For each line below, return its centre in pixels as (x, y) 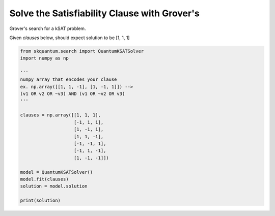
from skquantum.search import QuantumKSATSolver (82, 51)
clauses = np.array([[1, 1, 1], (61, 115)
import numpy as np (44, 58)
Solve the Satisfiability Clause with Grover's (104, 13)
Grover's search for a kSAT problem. (48, 28)
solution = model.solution (54, 186)
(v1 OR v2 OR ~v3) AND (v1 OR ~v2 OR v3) (73, 94)
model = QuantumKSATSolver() (57, 172)
